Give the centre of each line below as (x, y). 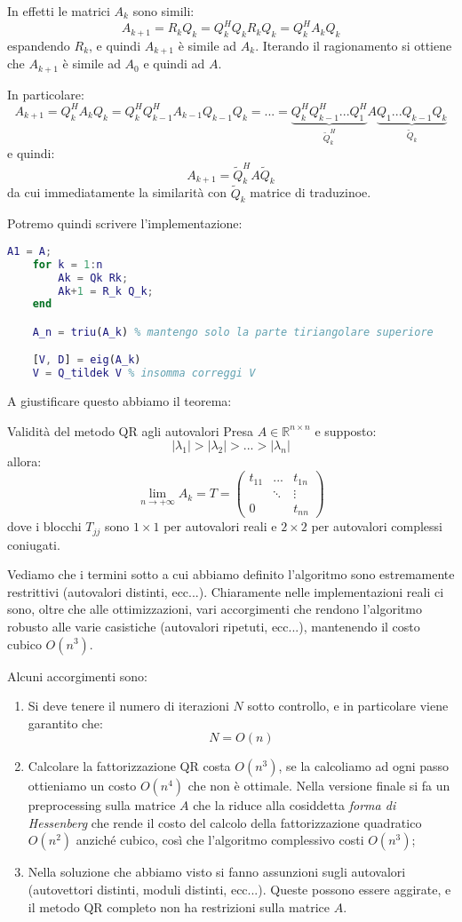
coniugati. (34, 544)
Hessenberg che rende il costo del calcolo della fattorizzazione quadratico (225, 822)
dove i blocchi (44, 526)
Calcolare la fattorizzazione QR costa (129, 766)
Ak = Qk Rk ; (93, 278)
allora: (24, 461)
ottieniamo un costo (82, 786)
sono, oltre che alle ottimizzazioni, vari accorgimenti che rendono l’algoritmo (215, 609)
